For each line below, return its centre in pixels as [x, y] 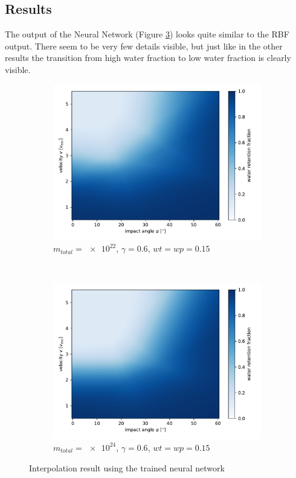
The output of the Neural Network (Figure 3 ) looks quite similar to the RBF [147, 34]
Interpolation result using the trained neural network [127, 467]
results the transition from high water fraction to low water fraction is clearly [148, 58]
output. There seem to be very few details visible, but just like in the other [144, 46]
